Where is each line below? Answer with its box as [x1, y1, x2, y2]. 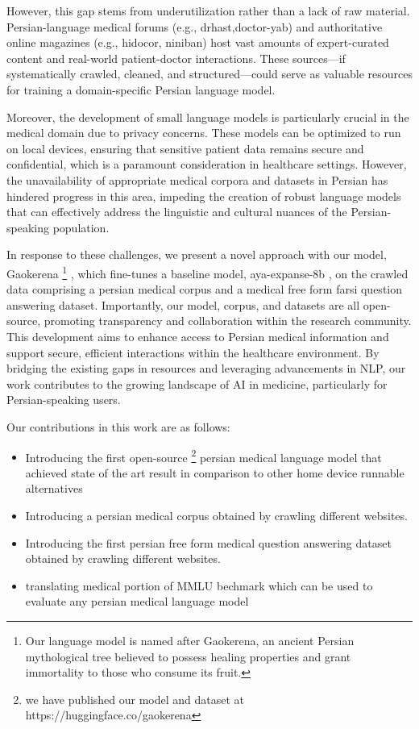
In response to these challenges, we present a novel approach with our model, [6, 246, 387, 263]
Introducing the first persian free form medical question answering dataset [25, 534, 392, 551]
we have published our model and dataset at [25, 690, 245, 707]
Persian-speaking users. [6, 391, 121, 408]
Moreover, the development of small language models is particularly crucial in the [6, 108, 409, 125]
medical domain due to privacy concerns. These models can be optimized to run [6, 124, 401, 141]
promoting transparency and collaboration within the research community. [44, 312, 412, 329]
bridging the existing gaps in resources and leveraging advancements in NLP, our [6, 360, 406, 377]
